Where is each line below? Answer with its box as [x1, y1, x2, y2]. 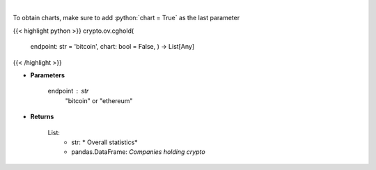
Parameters [30, 70, 65, 79]
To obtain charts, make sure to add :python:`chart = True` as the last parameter [13, 14, 240, 22]
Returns [30, 112, 54, 121]
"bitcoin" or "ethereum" [65, 96, 133, 105]
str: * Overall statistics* [71, 138, 139, 146]
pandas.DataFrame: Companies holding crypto [71, 148, 205, 156]
